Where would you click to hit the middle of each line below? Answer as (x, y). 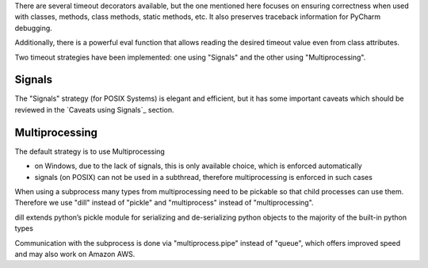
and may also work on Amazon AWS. (75, 254)
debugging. (34, 28)
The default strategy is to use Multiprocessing (90, 151)
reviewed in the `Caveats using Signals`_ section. (94, 109)
